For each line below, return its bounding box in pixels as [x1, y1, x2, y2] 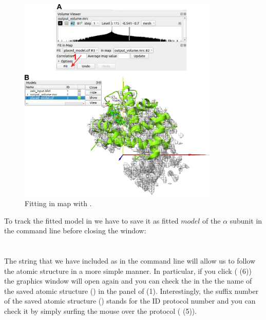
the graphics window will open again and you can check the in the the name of [4, 275, 252, 286]
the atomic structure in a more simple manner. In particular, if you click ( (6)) [4, 265, 252, 276]
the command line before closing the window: [4, 225, 146, 236]
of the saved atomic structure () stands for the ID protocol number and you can [4, 295, 256, 306]
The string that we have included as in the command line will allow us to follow [4, 255, 256, 266]
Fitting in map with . [25, 198, 92, 209]
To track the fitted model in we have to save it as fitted [4, 215, 179, 226]
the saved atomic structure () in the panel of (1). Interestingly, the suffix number [4, 285, 259, 296]
